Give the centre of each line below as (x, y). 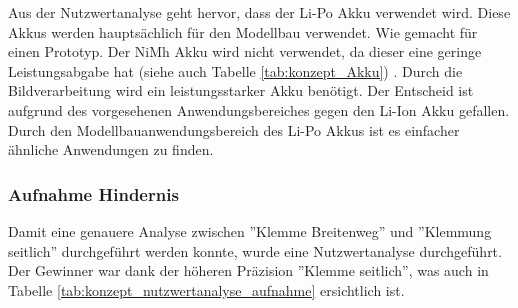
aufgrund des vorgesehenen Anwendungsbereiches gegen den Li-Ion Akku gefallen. (259, 109)
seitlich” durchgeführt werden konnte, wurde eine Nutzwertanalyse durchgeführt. (255, 250)
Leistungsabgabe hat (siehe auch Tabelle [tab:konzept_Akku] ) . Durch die (235, 70)
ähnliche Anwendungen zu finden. (111, 149)
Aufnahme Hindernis (93, 193)
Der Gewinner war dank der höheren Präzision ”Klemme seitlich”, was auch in (248, 270)
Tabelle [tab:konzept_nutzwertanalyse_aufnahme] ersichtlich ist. (206, 289)
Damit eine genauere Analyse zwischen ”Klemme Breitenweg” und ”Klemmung (250, 230)
